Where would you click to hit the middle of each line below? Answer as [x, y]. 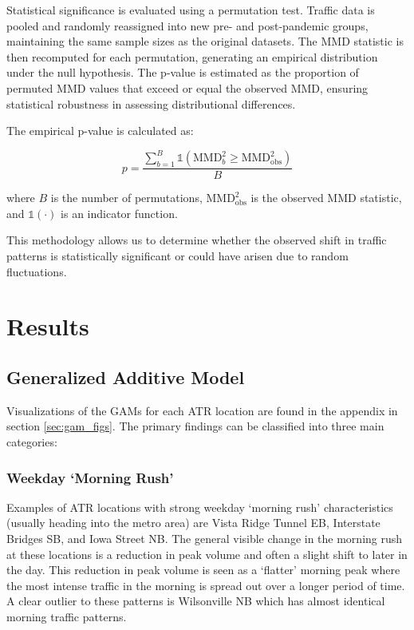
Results [48, 326]
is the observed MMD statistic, [326, 198]
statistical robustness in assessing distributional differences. [151, 103]
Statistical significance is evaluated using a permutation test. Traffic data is [191, 10]
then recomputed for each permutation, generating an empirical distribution [192, 56]
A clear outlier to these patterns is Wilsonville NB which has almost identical [196, 601]
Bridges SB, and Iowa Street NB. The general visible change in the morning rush [205, 539]
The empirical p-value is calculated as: [100, 131]
